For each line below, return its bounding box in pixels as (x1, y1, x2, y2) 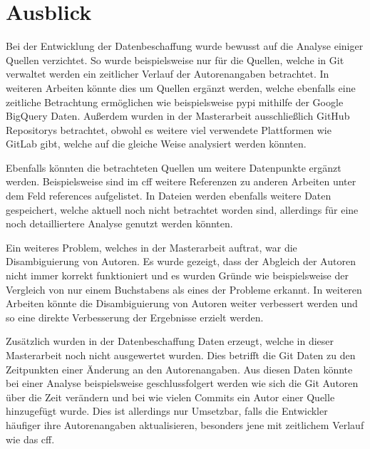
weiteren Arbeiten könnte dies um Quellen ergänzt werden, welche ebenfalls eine (6, 80, 356, 95)
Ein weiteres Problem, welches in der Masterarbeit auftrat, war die (6, 239, 297, 254)
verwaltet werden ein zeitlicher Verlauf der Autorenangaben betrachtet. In (6, 66, 329, 81)
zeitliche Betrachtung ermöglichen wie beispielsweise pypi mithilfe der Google (6, 94, 344, 109)
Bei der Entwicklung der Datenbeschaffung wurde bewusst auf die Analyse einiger (6, 38, 364, 53)
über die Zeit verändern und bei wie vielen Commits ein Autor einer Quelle (6, 389, 335, 404)
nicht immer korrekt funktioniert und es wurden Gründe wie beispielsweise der (6, 268, 349, 283)
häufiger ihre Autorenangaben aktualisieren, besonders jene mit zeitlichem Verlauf (6, 417, 364, 432)
